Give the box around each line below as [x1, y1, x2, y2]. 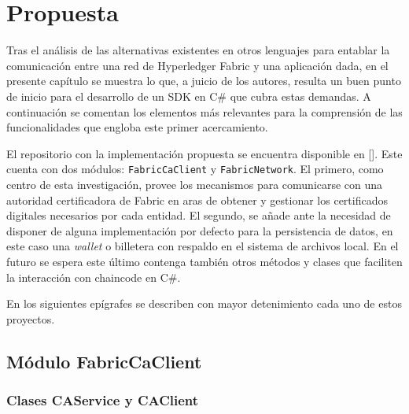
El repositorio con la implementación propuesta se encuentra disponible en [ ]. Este [6, 145, 403, 161]
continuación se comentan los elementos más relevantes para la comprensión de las [6, 103, 403, 120]
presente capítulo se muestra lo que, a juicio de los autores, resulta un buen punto [6, 72, 401, 89]
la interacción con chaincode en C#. [6, 268, 181, 285]
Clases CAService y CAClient [6, 390, 199, 409]
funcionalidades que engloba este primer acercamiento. [6, 119, 268, 135]
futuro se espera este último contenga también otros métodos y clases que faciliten [6, 253, 403, 269]
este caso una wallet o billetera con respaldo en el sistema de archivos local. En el [6, 238, 399, 254]
